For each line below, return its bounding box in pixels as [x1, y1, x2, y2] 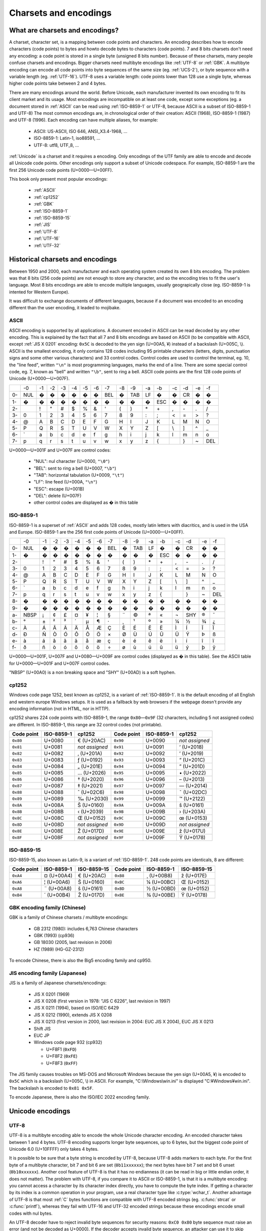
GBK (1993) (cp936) [33, 932, 75, 938]
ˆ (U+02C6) [77, 789, 104, 796]
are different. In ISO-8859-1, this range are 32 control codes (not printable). [9, 721, 163, 727]
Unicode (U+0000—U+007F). [9, 376, 70, 382]
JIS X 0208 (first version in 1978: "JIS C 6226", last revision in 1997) [33, 998, 171, 1004]
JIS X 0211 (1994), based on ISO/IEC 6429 [33, 1005, 119, 1011]
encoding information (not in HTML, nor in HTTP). [9, 706, 110, 712]
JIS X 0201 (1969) [33, 991, 70, 997]
